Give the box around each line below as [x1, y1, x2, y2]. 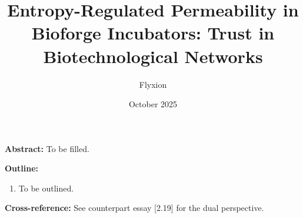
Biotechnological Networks [43, 44, 263, 68]
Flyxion [139, 78, 167, 90]
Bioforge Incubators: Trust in [31, 21, 275, 45]
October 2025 [128, 98, 178, 110]
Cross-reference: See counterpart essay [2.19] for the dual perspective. [5, 202, 264, 214]
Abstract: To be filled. [5, 142, 89, 154]
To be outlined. [18, 181, 74, 194]
